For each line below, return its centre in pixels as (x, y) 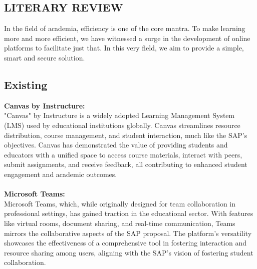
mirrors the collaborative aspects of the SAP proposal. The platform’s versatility (128, 233)
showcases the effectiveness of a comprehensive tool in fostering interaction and (125, 243)
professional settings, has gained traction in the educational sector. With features (129, 213)
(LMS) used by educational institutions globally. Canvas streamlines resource (122, 125)
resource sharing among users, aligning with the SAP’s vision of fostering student (129, 252)
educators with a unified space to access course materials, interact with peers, (123, 154)
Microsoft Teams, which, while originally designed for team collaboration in (120, 203)
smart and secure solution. (45, 57)
